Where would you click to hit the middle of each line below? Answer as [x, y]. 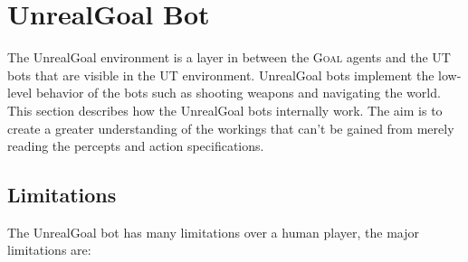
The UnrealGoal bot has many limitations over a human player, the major [214, 232]
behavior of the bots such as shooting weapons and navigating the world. [238, 93]
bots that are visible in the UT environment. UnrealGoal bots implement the [221, 75]
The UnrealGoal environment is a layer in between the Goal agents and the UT [229, 57]
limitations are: [49, 250]
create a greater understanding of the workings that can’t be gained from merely [231, 128]
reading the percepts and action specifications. [136, 146]
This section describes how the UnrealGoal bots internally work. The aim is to [225, 110]
